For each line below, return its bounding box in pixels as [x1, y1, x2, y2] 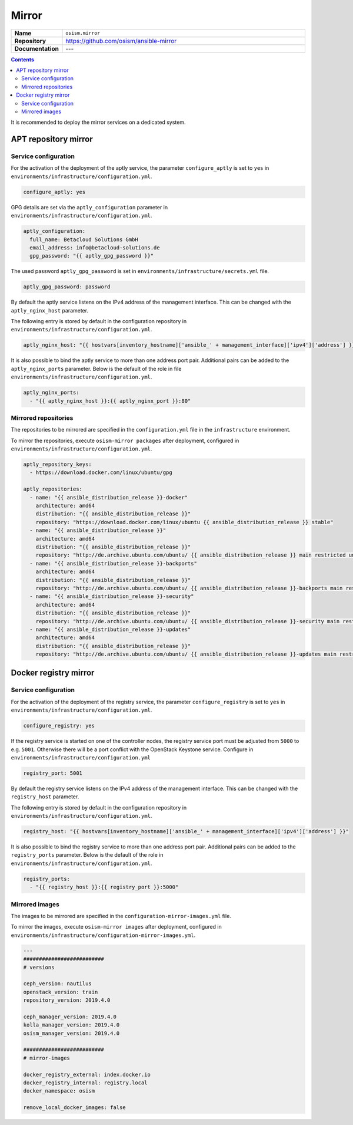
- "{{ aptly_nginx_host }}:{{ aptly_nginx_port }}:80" [29, 397, 191, 404]
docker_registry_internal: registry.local [23, 1079, 148, 1086]
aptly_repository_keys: [23, 461, 92, 468]
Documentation [14, 44, 59, 52]
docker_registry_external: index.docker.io [23, 1071, 151, 1078]
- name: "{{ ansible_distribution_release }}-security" [29, 593, 194, 600]
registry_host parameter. [11, 793, 79, 800]
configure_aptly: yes [23, 189, 86, 195]
